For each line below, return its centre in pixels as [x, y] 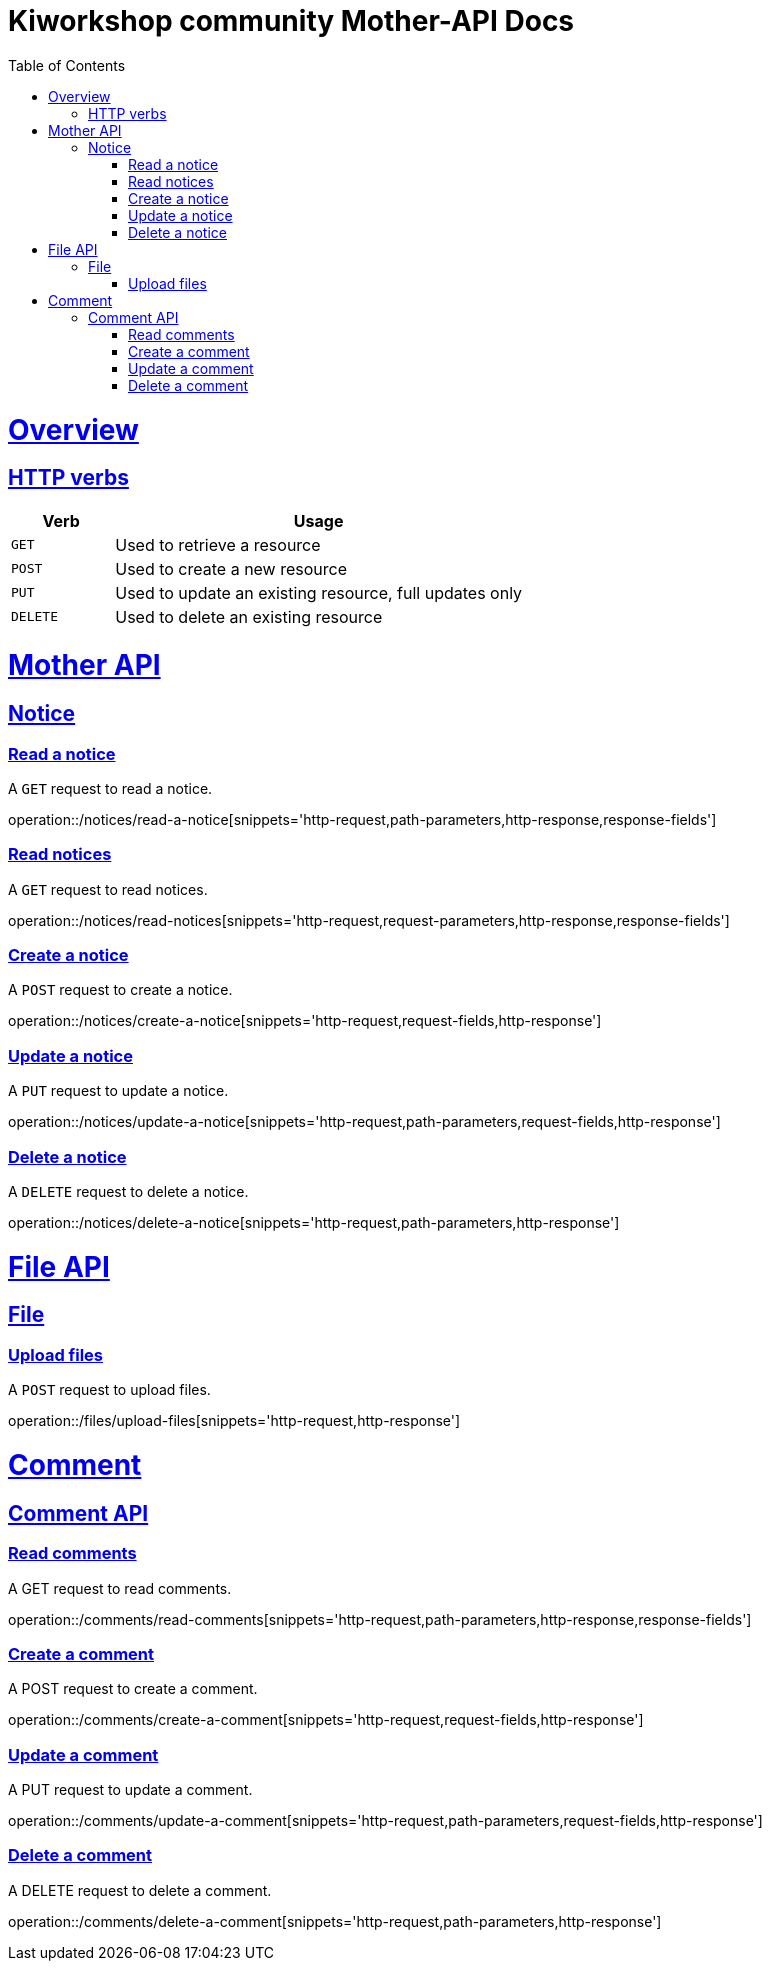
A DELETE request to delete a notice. [128, 1191]
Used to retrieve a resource [218, 544]
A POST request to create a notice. [120, 990]
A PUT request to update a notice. [118, 1091]
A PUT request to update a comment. [130, 1790]
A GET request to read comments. [120, 1588]
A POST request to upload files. [109, 1390]
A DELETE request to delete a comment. [140, 1890]
